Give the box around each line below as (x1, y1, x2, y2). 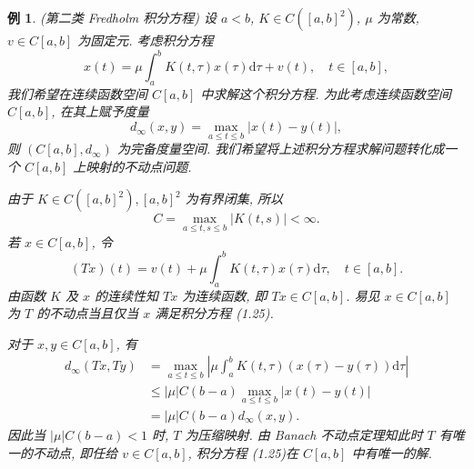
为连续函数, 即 (182, 285, 267, 304)
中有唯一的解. (351, 443, 432, 462)
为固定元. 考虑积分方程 (77, 31, 214, 49)
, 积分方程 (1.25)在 (187, 443, 299, 462)
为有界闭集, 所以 (185, 189, 284, 208)
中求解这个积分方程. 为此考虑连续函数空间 (200, 84, 451, 103)
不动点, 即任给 (32, 443, 118, 462)
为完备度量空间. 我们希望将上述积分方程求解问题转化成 (116, 139, 445, 158)
